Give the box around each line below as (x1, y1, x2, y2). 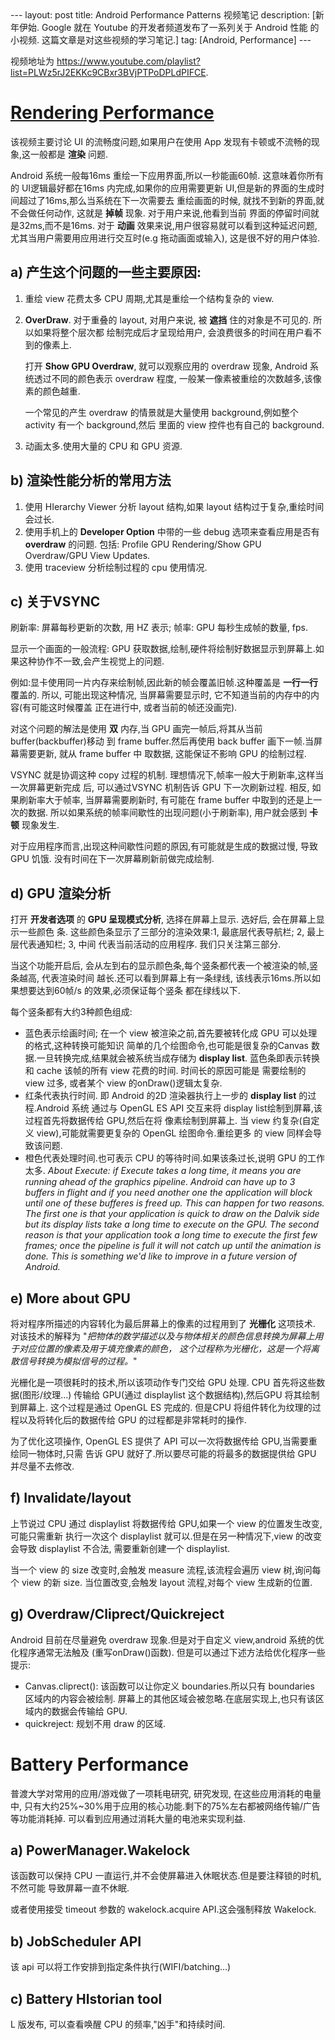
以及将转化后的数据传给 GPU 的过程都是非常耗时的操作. (18, 1414, 247, 1426)
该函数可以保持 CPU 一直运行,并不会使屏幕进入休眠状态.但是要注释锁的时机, (10, 1870, 322, 1882)
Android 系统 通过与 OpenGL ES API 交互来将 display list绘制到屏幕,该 (36, 1102, 323, 1114)
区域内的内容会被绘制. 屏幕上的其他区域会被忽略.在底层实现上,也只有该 (24, 1692, 316, 1704)
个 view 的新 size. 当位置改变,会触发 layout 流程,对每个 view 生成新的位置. (10, 1576, 313, 1588)
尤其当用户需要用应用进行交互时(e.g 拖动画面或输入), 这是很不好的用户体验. (10, 232, 320, 244)
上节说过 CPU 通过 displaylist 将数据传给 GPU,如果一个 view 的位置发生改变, (10, 1517, 323, 1529)
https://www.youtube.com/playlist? (56, 55, 201, 67)
